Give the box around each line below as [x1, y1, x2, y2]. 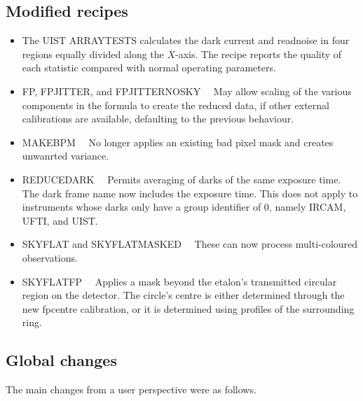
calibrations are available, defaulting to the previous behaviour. [22, 111, 294, 126]
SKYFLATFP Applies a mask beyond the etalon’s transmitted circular [22, 274, 337, 288]
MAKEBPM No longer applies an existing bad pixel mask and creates [22, 134, 334, 149]
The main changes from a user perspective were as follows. [6, 382, 256, 397]
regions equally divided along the [22, 46, 164, 61]
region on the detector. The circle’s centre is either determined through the [22, 288, 345, 302]
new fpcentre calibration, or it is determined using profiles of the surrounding [22, 301, 355, 316]
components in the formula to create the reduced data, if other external [22, 97, 329, 112]
